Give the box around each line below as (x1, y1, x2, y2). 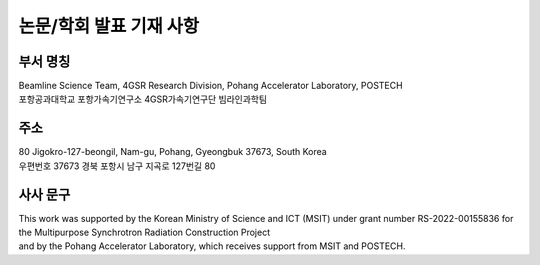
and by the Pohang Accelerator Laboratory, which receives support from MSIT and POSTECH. (18, 240, 406, 252)
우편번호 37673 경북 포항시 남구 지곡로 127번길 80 (18, 160, 216, 172)
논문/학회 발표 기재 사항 (18, 15, 200, 37)
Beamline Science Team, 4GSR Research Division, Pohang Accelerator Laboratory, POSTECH (18, 80, 404, 92)
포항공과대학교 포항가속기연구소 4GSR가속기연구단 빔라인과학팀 (18, 93, 268, 105)
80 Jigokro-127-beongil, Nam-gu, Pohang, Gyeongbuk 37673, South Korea (18, 146, 327, 158)
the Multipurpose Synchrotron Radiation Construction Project (18, 226, 270, 239)
